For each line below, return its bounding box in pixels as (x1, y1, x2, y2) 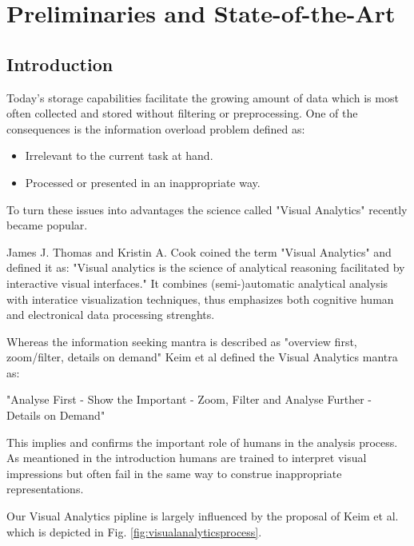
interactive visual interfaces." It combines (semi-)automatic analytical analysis (6, 274, 388, 291)
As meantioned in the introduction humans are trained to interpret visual (6, 449, 367, 466)
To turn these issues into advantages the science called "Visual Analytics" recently (6, 201, 408, 217)
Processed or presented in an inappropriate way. (25, 173, 261, 190)
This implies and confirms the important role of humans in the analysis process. (6, 433, 398, 450)
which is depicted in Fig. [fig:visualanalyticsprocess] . (6, 523, 262, 540)
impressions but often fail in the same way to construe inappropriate (6, 464, 342, 481)
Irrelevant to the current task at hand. (25, 147, 213, 164)
